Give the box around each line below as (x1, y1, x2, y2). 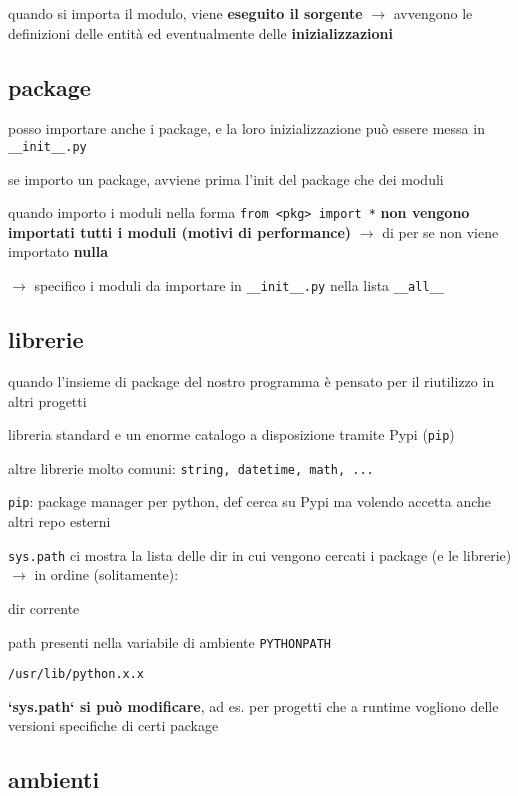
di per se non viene (382, 221, 499, 242)
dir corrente (8, 597, 80, 618)
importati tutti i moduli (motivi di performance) (8, 221, 352, 242)
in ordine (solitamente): (34, 564, 179, 585)
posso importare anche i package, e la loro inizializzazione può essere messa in (8, 118, 485, 139)
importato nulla (8, 241, 108, 262)
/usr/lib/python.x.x (8, 667, 145, 682)
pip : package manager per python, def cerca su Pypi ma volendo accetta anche (8, 491, 492, 512)
